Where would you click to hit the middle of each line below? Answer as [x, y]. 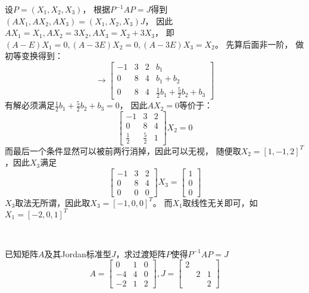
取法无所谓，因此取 [53, 202]
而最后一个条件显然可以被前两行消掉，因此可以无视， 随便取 [123, 150]
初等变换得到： [34, 56]
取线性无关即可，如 [220, 202]
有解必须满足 [30, 105]
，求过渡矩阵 [141, 253]
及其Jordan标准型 [78, 253]
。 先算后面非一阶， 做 [259, 44]
